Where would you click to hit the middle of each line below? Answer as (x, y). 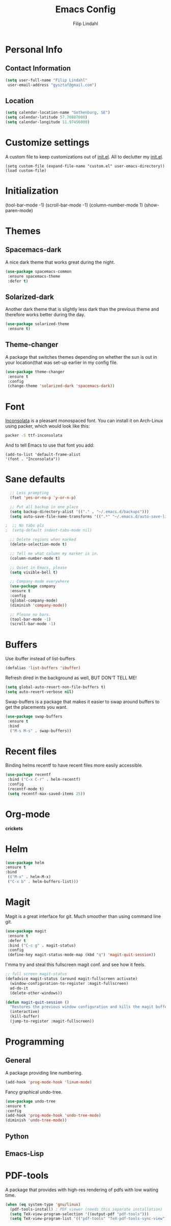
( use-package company (33, 586)
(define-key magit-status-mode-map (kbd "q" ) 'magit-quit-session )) (82, 955)
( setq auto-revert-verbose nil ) (39, 692)
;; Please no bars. (31, 614)
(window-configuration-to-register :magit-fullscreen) (69, 983)
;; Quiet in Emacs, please (38, 568)
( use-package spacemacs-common (38, 271)
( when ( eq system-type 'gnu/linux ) (43, 1205)
